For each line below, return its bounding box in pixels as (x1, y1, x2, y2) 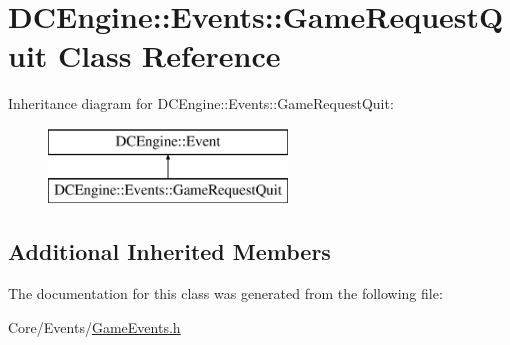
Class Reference (58, 35, 281, 76)
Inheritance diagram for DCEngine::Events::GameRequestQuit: (8, 93, 394, 114)
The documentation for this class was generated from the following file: (8, 283, 443, 304)
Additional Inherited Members (8, 236, 331, 267)
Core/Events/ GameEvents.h (8, 316, 181, 337)
